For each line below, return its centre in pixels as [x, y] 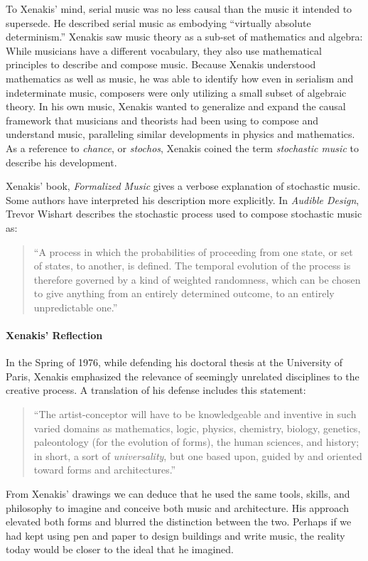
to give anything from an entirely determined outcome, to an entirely [184, 293]
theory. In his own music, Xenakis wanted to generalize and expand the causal [176, 106]
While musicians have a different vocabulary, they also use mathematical [164, 50]
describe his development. [61, 162]
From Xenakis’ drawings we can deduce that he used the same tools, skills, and [178, 494]
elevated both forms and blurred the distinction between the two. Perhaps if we [179, 522]
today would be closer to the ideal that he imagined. [120, 549]
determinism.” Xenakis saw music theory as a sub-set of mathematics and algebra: [184, 37]
